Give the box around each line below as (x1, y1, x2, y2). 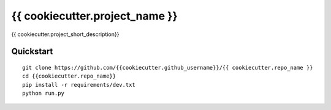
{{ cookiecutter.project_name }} (11, 9, 178, 23)
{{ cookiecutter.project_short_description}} (11, 31, 120, 38)
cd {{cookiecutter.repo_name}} (22, 73, 116, 79)
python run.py (22, 90, 64, 97)
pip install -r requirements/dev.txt (22, 81, 136, 88)
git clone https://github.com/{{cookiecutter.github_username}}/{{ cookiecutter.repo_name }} (22, 64, 313, 71)
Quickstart (11, 46, 53, 57)
